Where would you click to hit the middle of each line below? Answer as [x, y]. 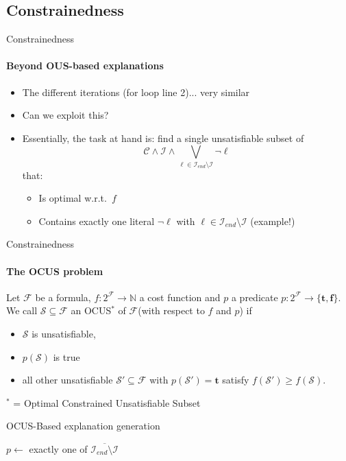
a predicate [255, 297]
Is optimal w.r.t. [73, 198]
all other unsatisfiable [67, 380]
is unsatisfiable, [64, 334]
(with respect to [171, 310]
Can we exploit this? [65, 115]
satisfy [236, 380]
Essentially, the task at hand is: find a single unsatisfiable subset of [163, 138]
